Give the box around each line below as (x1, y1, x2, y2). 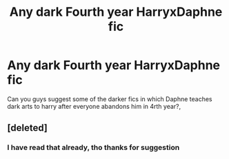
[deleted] (7, 122, 48, 134)
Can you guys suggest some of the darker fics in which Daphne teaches (7, 94, 212, 103)
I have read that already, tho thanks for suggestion (7, 142, 180, 152)
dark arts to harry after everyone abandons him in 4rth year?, (7, 102, 181, 110)
